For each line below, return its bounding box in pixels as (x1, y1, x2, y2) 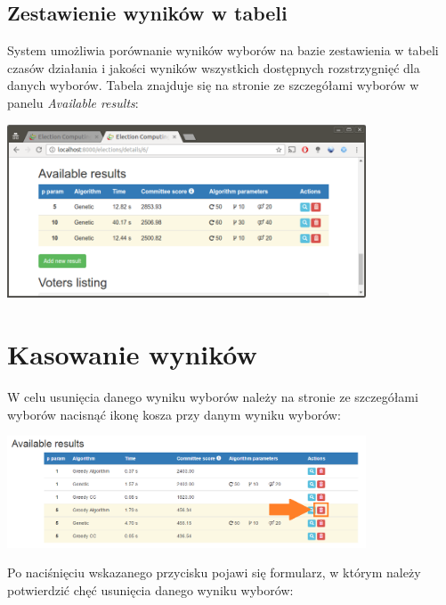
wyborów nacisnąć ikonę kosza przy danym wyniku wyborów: (7, 405, 341, 423)
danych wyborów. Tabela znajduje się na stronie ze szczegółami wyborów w (7, 76, 419, 94)
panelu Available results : (7, 93, 139, 111)
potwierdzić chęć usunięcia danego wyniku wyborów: (7, 581, 294, 600)
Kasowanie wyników (7, 336, 257, 372)
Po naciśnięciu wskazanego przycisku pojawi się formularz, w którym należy (7, 563, 421, 582)
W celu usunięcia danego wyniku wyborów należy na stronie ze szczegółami (7, 388, 418, 406)
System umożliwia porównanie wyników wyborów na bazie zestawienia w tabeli (7, 41, 439, 60)
